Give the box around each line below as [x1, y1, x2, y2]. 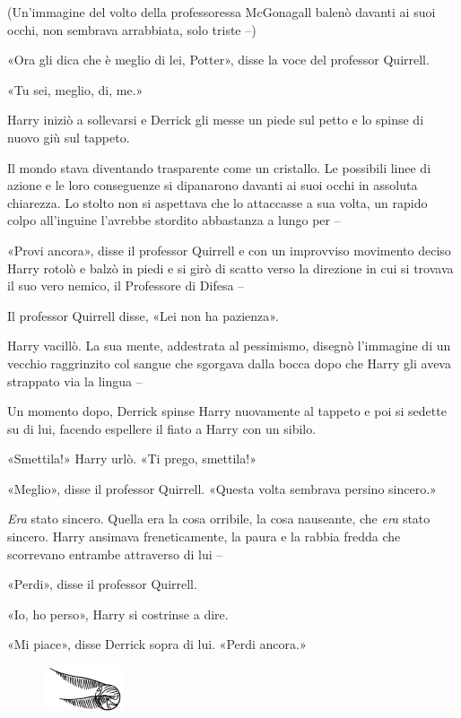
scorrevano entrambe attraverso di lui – [7, 544, 223, 563]
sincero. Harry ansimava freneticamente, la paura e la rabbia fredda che [7, 527, 401, 546]
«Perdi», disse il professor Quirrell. [7, 575, 197, 593]
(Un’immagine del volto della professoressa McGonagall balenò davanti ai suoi [7, 3, 436, 21]
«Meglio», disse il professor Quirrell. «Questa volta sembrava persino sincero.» [7, 479, 437, 497]
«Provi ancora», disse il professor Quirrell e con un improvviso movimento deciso [7, 240, 451, 259]
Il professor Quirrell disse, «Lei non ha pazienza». [7, 306, 279, 324]
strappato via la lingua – [7, 371, 143, 390]
